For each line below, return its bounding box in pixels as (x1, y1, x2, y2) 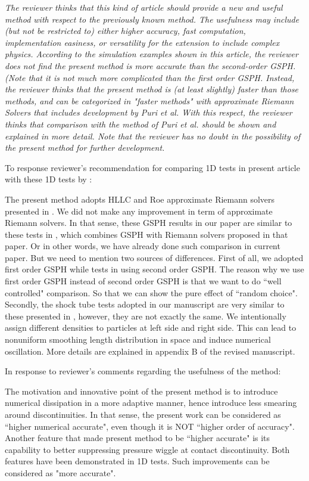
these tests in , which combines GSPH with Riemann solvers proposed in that (5, 228, 288, 240)
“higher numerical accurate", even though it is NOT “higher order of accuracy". (5, 420, 295, 432)
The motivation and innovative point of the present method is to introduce (5, 384, 278, 397)
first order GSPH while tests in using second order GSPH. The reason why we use (5, 263, 304, 275)
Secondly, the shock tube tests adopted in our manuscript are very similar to (5, 298, 285, 311)
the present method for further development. (5, 141, 165, 154)
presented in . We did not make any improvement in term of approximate (5, 204, 273, 217)
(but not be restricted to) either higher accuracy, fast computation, (5, 24, 246, 37)
